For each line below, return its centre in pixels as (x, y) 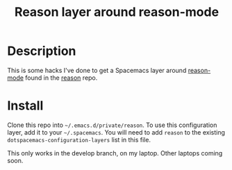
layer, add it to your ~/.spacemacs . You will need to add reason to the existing (116, 132)
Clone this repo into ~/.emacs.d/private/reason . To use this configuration (112, 125)
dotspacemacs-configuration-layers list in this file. (79, 139)
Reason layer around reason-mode (117, 12)
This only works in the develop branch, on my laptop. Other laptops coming (115, 153)
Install (25, 106)
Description (42, 51)
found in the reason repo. (61, 78)
